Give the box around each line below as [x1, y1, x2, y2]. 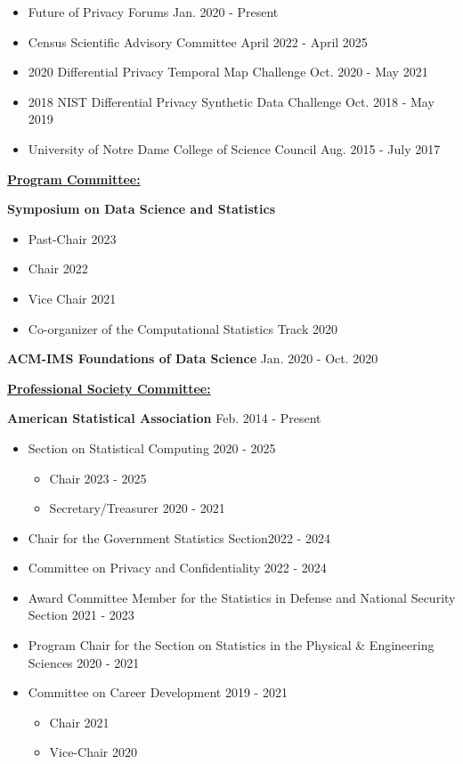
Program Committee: [7, 169, 141, 188]
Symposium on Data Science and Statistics [7, 199, 276, 218]
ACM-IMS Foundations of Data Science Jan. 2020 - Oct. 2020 [7, 349, 378, 368]
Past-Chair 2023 [28, 229, 117, 248]
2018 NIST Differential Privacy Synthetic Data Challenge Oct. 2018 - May [28, 92, 435, 110]
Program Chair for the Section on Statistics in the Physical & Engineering [28, 636, 435, 654]
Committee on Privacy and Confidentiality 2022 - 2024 [28, 558, 327, 577]
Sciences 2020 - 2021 [28, 653, 140, 671]
